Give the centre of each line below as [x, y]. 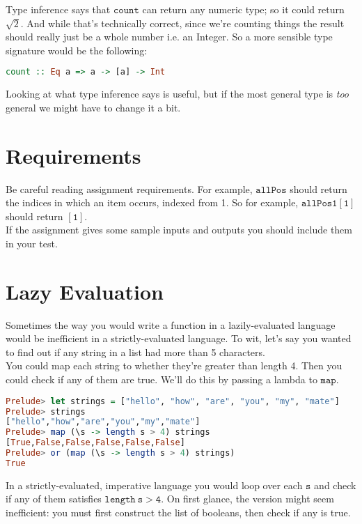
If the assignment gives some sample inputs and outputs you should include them [179, 230]
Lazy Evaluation [85, 291]
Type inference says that [58, 9]
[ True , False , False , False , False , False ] [95, 443]
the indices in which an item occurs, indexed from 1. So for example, [152, 202]
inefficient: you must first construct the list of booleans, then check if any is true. [178, 512]
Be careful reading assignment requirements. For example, [129, 188]
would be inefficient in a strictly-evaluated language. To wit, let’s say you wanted [179, 338]
